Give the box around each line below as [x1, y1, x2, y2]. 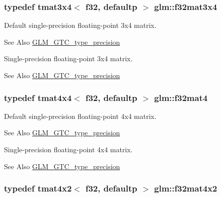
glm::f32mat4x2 [154, 182, 218, 195]
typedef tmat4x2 [4, 182, 72, 195]
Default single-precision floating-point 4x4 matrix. [4, 110, 157, 121]
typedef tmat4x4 [4, 91, 72, 103]
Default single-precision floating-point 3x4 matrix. [4, 20, 157, 30]
